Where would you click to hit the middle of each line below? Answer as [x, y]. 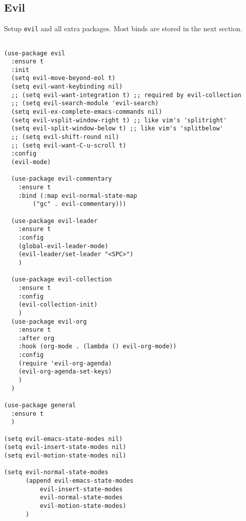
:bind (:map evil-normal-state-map [78, 196]
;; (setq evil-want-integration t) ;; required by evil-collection [126, 95]
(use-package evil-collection [61, 280]
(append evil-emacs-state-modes [79, 480]
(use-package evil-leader [54, 221]
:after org [36, 338]
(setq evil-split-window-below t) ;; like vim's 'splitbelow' [117, 129]
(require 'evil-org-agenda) [65, 363]
